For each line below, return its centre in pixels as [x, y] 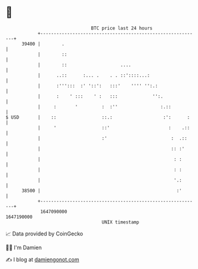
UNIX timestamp [120, 222]
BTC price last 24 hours [122, 28]
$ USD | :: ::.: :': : [98, 117]
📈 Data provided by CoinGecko [44, 234]
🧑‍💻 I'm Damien [24, 247]
